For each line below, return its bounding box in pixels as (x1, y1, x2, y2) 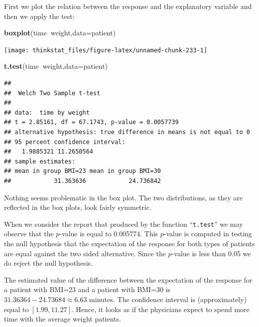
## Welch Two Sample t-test (4, 89, 101, 97)
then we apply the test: (4, 10, 75, 21)
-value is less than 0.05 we (171, 248, 251, 258)
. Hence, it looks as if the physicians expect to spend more (71, 304, 250, 314)
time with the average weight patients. (4, 314, 121, 324)
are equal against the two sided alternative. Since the (4, 248, 166, 258)
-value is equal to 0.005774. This (59, 228, 158, 239)
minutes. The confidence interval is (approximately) (89, 294, 247, 304)
